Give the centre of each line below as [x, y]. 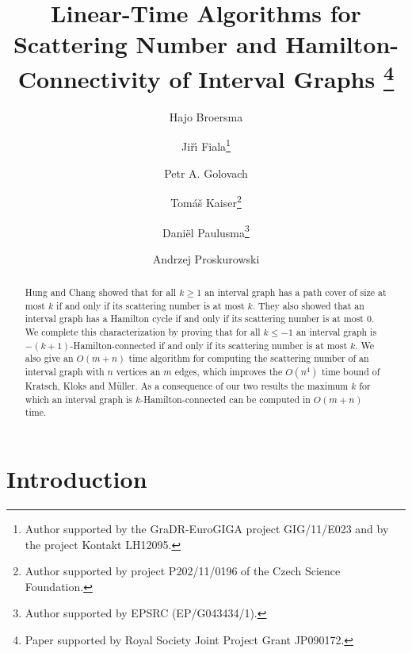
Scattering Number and [145, 44]
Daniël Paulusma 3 [206, 231]
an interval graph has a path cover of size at [296, 292]
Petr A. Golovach [206, 173]
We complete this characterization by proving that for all [143, 332]
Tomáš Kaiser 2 [206, 201]
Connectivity [89, 78]
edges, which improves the [229, 372]
